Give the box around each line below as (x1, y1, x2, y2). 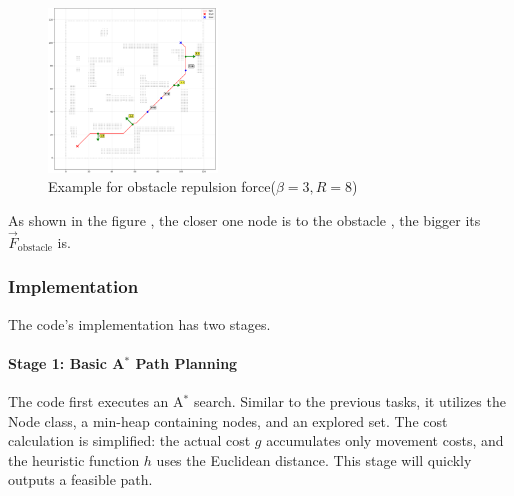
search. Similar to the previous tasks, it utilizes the (193, 390, 506, 411)
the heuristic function (8, 449, 140, 470)
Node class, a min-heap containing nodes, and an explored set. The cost (8, 410, 448, 431)
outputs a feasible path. (8, 469, 153, 490)
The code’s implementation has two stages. (8, 313, 271, 334)
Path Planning (135, 352, 238, 373)
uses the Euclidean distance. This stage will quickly (156, 449, 472, 470)
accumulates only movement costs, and (266, 430, 504, 451)
